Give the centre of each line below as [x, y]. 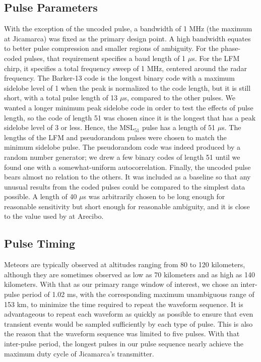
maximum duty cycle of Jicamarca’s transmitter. [79, 353]
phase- [231, 48]
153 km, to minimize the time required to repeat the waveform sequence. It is [124, 304]
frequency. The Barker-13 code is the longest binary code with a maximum [119, 78]
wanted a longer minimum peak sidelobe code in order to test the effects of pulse [129, 107]
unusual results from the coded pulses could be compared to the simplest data [125, 186]
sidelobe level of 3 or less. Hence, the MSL [69, 127]
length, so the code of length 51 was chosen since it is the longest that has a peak [130, 117]
